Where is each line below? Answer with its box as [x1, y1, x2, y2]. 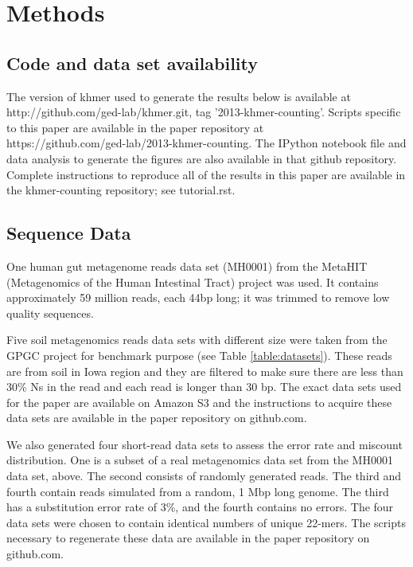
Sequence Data [6, 221, 131, 245]
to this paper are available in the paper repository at [6, 119, 264, 135]
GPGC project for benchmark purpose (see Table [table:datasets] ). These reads [6, 346, 392, 363]
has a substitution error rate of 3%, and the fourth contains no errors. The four [6, 499, 394, 515]
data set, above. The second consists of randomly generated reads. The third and [6, 467, 402, 484]
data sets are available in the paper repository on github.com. [6, 409, 307, 426]
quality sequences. [6, 304, 94, 321]
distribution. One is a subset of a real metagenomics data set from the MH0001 [6, 452, 393, 468]
